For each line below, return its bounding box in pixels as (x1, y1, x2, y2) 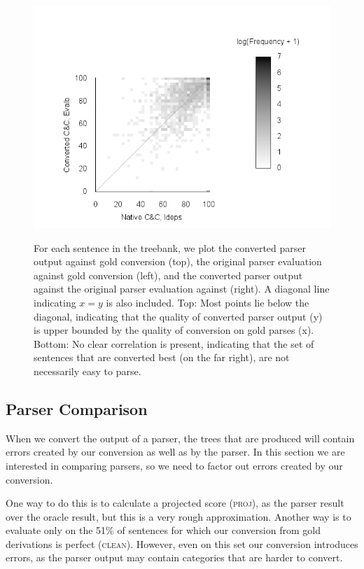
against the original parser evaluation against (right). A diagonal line (34, 281, 330, 296)
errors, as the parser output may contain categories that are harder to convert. (6, 550, 343, 565)
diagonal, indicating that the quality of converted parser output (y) (34, 309, 323, 323)
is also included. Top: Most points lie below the (106, 295, 309, 309)
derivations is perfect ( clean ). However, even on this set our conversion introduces (6, 536, 358, 551)
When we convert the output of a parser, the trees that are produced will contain (6, 430, 355, 445)
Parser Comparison (6, 398, 148, 419)
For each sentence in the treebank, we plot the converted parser (34, 240, 307, 255)
